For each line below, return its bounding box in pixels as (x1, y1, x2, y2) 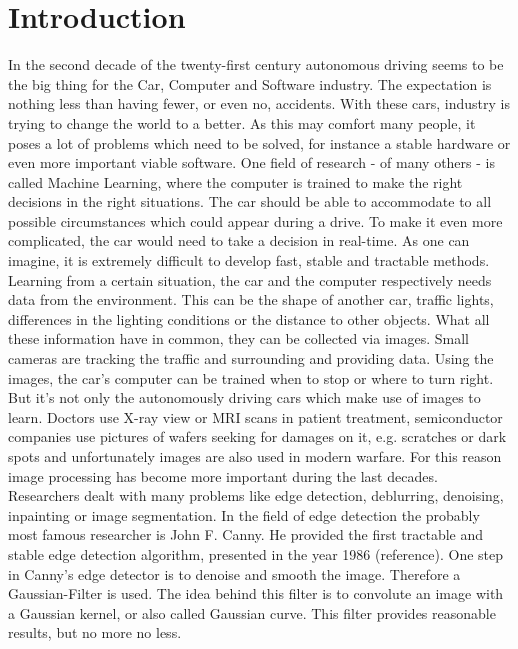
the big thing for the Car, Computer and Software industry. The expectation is (8, 73, 492, 94)
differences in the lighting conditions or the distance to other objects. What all (8, 308, 490, 329)
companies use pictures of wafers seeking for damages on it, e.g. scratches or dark (8, 426, 507, 447)
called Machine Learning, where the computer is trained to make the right (8, 171, 463, 192)
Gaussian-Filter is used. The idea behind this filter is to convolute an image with (8, 583, 504, 604)
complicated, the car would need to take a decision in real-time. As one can (8, 230, 470, 251)
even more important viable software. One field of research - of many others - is (8, 152, 495, 173)
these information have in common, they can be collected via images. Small (8, 328, 469, 349)
